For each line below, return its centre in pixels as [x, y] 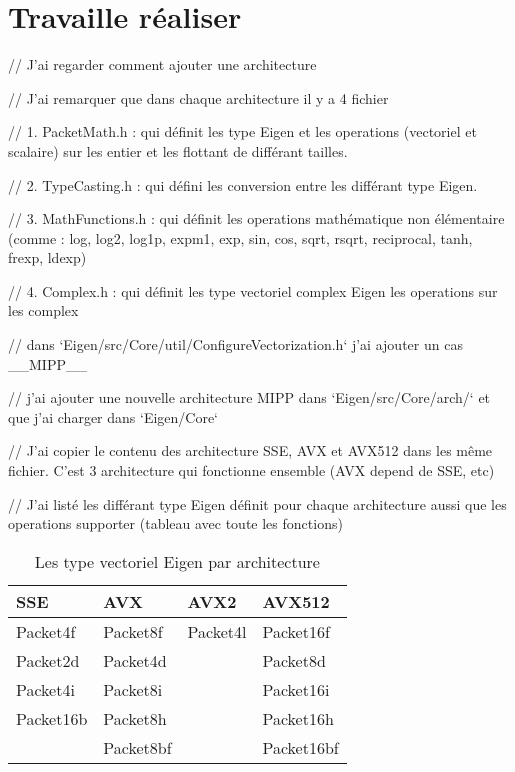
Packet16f [296, 631]
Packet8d [294, 660]
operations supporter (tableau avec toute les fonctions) [175, 523]
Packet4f [46, 631]
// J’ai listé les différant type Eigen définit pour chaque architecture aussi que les [257, 503]
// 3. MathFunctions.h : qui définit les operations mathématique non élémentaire [256, 218]
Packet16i [296, 689]
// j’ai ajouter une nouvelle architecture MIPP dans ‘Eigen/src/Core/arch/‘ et [249, 397]
